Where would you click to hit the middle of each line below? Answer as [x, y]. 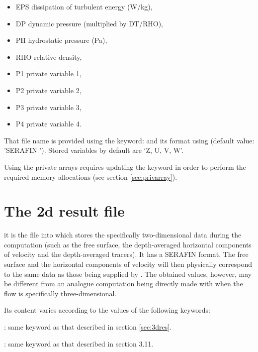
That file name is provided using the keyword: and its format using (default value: [129, 140]
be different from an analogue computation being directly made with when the [124, 284]
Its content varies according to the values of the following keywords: [107, 310]
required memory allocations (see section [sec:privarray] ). [91, 176]
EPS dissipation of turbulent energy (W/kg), [84, 6]
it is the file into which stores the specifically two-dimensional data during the [123, 235]
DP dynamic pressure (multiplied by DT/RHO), [89, 23]
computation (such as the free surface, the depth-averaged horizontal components [128, 244]
